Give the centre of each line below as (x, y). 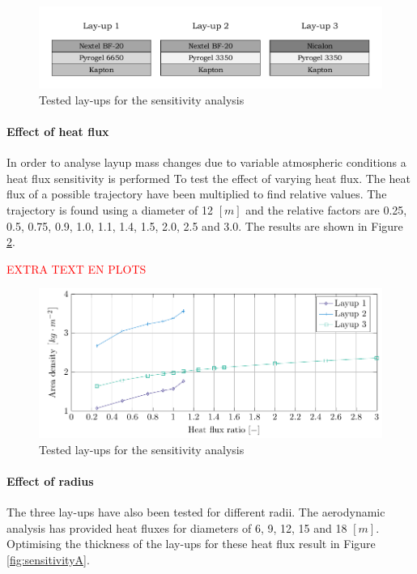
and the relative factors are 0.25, (326, 209)
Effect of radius (50, 480)
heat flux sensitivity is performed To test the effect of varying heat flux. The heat (208, 178)
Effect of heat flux (58, 131)
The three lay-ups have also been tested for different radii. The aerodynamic (196, 512)
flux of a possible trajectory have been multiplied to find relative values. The (197, 194)
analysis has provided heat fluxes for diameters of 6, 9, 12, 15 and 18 (177, 527)
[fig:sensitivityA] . (48, 559)
